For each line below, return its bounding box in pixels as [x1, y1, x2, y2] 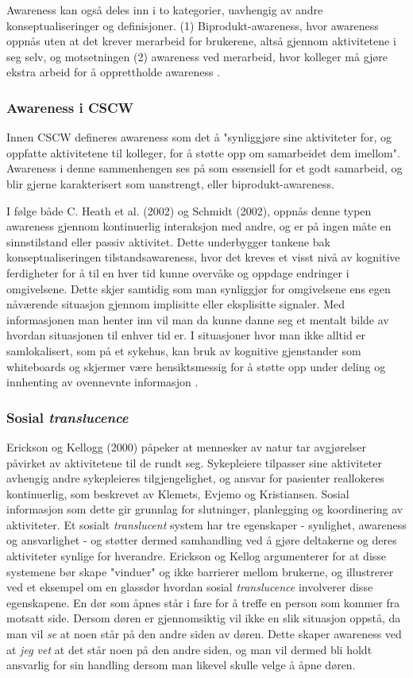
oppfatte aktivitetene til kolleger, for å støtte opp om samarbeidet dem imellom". [6, 144, 400, 161]
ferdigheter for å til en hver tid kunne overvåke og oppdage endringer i [6, 264, 349, 281]
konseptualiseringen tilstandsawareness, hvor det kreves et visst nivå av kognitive [6, 249, 400, 265]
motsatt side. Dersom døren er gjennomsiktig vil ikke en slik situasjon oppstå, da [6, 610, 401, 626]
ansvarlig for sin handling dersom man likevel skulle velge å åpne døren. [6, 657, 356, 673]
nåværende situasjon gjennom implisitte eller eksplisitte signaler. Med [6, 296, 345, 312]
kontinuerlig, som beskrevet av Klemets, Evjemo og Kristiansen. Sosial [6, 485, 349, 502]
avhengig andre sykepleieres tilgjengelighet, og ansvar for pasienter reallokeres [6, 470, 384, 486]
